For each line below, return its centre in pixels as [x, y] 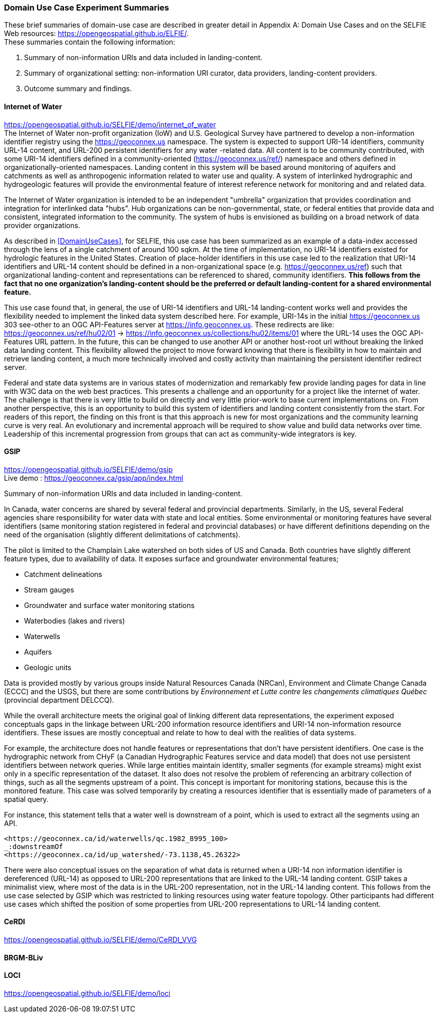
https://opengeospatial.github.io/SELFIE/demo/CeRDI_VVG [101, 940]
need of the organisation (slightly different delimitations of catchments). [122, 534]
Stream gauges [49, 589]
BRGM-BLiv [24, 957]
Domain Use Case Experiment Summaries [87, 8]
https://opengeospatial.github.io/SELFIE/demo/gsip [89, 469]
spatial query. [26, 799]
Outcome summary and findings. [78, 89]
